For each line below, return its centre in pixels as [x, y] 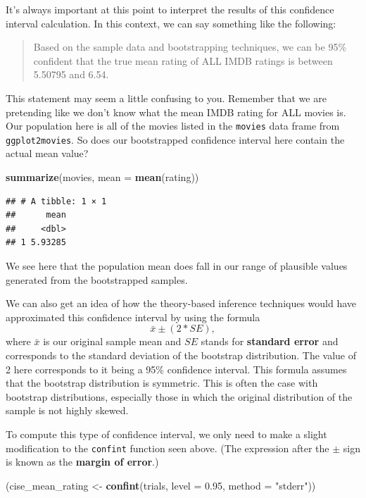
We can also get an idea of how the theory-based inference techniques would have [181, 303]
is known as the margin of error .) [82, 462]
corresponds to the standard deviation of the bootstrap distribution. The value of [181, 355]
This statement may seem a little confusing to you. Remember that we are [166, 98]
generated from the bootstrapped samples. [97, 279]
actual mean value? [47, 153]
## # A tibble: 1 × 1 [56, 201]
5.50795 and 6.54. [71, 74]
